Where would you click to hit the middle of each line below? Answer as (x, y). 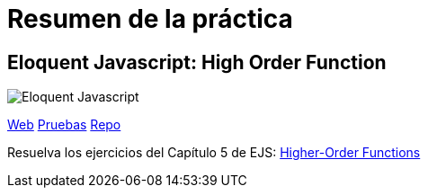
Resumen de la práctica (150, 19)
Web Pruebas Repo (64, 125)
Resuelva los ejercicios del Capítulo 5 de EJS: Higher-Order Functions (214, 153)
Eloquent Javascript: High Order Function (197, 62)
